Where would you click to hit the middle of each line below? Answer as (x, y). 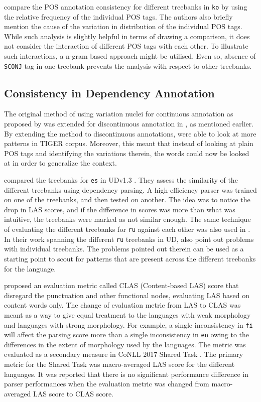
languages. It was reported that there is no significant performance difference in (126, 374)
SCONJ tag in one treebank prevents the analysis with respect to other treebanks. (128, 65)
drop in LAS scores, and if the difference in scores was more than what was (120, 209)
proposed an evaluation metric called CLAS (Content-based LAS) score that (121, 285)
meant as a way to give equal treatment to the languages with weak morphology (127, 314)
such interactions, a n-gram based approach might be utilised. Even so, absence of (130, 56)
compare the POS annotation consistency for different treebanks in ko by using (126, 7)
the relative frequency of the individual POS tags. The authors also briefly (118, 16)
